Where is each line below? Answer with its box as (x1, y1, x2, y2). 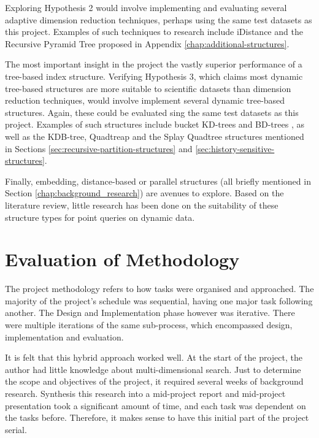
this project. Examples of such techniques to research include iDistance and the (5, 25, 303, 38)
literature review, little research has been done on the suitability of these (5, 198, 279, 211)
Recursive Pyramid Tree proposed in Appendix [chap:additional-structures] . (5, 37, 290, 50)
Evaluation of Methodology (5, 247, 240, 272)
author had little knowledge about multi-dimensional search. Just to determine (5, 363, 301, 375)
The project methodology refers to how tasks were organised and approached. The (5, 282, 314, 295)
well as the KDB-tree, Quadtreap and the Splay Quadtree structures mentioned (5, 129, 304, 142)
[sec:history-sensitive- (195, 142, 275, 155)
